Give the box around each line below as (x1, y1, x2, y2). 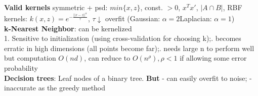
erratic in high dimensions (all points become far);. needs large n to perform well (4, 42, 254, 53)
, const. (140, 2, 163, 12)
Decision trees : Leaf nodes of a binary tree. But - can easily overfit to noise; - (4, 72, 252, 83)
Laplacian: (180, 13, 212, 23)
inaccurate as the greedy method (4, 82, 106, 93)
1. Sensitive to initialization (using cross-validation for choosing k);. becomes (4, 33, 241, 43)
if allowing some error (180, 53, 247, 63)
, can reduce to (84, 53, 131, 63)
